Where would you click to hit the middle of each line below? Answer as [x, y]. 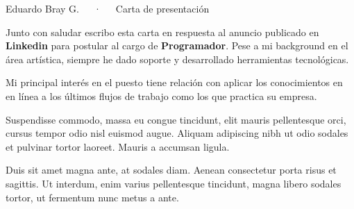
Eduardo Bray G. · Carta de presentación [108, 8]
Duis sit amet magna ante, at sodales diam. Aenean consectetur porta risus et [171, 170]
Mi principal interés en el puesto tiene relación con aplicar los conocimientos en [174, 82]
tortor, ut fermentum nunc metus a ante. [92, 197]
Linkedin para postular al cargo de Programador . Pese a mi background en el [177, 45]
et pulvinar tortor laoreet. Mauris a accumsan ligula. [118, 146]
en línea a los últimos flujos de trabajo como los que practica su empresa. [161, 95]
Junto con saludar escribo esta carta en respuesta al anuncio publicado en [162, 32]
